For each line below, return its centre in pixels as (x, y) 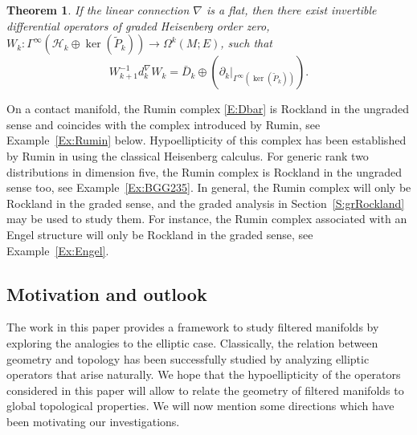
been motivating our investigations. (93, 421)
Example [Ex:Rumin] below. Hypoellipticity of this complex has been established (206, 140)
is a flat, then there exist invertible (291, 10)
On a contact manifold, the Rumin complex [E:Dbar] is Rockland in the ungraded (208, 109)
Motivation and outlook (107, 293)
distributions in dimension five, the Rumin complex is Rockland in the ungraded (204, 171)
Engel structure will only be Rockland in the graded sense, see (160, 234)
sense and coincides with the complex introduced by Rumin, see (164, 124)
